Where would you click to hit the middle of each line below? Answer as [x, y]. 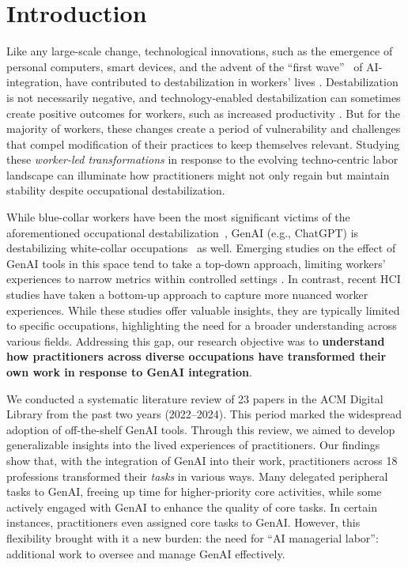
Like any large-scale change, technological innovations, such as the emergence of [200, 51]
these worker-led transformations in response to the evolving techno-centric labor [202, 159]
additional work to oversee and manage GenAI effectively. [146, 553]
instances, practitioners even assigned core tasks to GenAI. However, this [183, 522]
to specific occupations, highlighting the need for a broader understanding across [202, 325]
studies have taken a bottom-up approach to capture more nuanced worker [187, 295]
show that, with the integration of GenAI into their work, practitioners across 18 [202, 460]
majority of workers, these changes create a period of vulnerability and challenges [204, 129]
